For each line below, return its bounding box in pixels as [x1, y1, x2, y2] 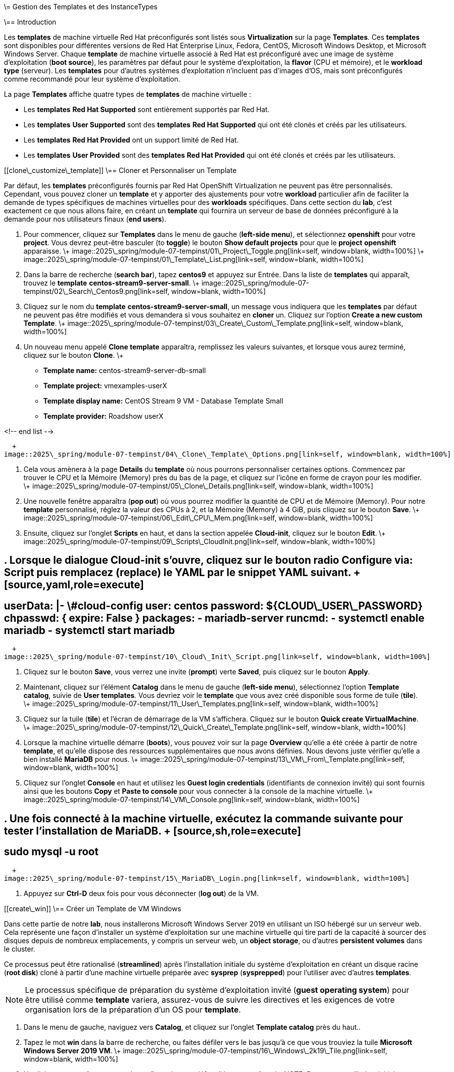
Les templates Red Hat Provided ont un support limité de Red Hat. [24, 136, 239, 144]
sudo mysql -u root [4, 845, 99, 858]
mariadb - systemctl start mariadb [4, 624, 175, 637]
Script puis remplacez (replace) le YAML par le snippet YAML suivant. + [4, 566, 361, 579]
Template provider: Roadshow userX [43, 412, 164, 420]
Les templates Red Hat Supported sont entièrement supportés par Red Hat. [24, 105, 270, 114]
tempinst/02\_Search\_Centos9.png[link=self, [24, 287, 170, 295]
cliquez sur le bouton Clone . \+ [24, 351, 124, 359]
